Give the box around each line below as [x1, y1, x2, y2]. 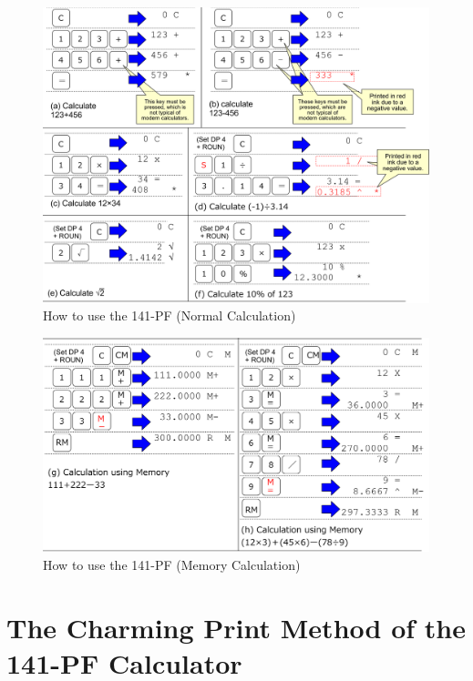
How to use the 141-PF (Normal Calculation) [43, 306, 296, 325]
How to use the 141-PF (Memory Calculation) [43, 555, 301, 574]
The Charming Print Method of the [6, 608, 466, 645]
